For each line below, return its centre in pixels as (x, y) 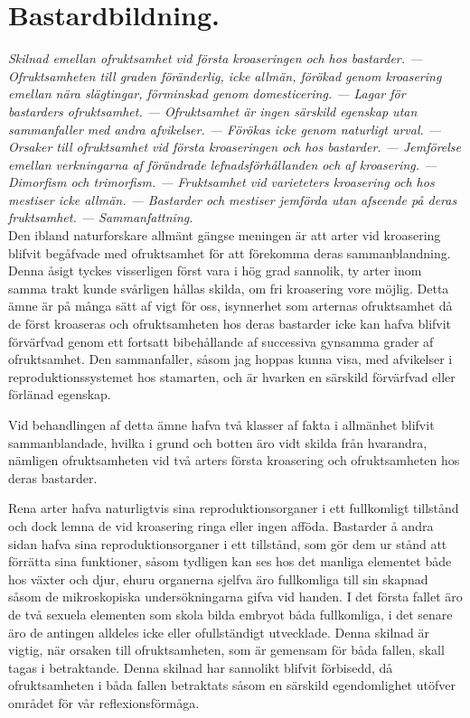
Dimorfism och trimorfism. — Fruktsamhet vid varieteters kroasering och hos (221, 182)
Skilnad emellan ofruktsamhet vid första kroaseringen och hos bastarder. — (216, 58)
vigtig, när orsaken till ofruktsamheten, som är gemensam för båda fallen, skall (226, 650)
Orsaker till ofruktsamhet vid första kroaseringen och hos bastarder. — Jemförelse (235, 147)
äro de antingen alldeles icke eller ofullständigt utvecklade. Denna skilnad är (219, 632)
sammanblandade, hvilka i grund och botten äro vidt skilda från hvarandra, (218, 442)
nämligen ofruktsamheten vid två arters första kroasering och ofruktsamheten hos (234, 460)
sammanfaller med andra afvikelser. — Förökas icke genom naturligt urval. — (225, 129)
